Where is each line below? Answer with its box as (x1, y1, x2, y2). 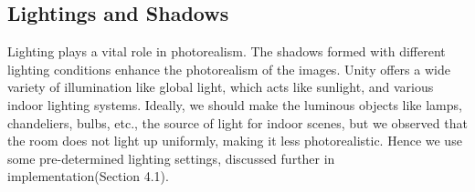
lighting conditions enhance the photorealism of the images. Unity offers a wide (7, 59, 450, 78)
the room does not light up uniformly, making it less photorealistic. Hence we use (7, 131, 462, 150)
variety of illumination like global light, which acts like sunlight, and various (7, 77, 434, 96)
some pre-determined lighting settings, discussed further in (7, 148, 335, 167)
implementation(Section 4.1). (7, 167, 169, 186)
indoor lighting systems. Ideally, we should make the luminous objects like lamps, (7, 95, 462, 114)
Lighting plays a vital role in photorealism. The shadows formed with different (7, 42, 446, 61)
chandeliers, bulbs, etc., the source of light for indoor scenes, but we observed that (7, 113, 468, 132)
